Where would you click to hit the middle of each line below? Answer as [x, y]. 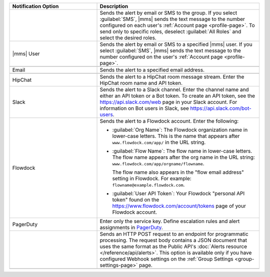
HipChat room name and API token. [141, 83]
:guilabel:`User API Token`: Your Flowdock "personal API [178, 193]
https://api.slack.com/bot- [221, 108]
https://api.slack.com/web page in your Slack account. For [168, 102]
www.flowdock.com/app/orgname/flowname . [158, 163]
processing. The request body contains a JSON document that [173, 240]
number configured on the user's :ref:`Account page [161, 57]
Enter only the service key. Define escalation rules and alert [170, 221]
